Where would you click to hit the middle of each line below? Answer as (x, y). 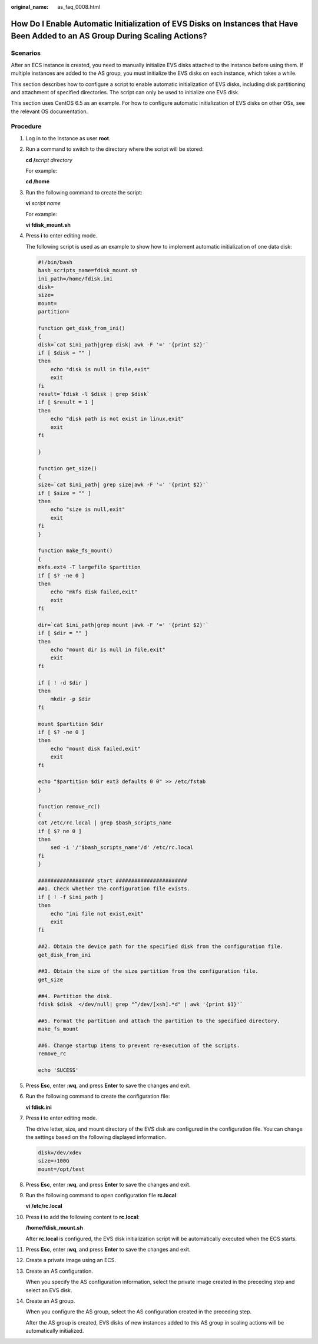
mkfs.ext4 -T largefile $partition (89, 567)
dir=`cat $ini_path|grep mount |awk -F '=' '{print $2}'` (123, 625)
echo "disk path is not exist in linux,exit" (117, 419)
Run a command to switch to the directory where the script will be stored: (115, 149)
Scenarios (26, 53)
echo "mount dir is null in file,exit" (108, 650)
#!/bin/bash (55, 262)
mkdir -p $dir (71, 699)
